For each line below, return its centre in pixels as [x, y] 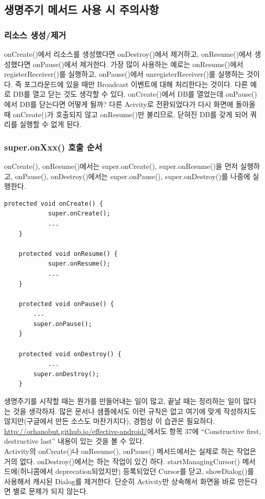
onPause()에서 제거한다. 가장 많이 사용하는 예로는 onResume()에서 [138, 64]
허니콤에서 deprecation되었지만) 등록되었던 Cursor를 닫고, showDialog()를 [137, 471]
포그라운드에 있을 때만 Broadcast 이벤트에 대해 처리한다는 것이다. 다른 [136, 84]
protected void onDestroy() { [70, 354]
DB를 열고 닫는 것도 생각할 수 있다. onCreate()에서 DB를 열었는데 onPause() [135, 94]
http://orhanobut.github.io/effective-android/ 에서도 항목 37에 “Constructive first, [133, 431]
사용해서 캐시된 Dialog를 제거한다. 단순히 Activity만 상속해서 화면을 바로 [120, 481]
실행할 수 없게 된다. [51, 124]
